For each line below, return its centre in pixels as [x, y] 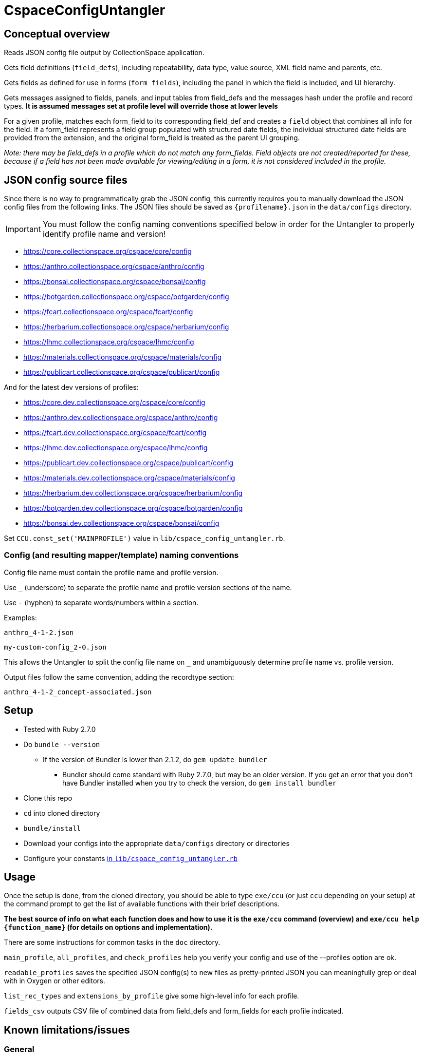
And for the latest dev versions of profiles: [71, 387]
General [19, 1049]
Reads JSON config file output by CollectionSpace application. [104, 53]
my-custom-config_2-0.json [55, 647]
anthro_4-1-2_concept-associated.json [78, 692]
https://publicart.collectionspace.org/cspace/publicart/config [122, 372]
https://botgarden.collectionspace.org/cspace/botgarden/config [126, 297]
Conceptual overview [57, 34]
